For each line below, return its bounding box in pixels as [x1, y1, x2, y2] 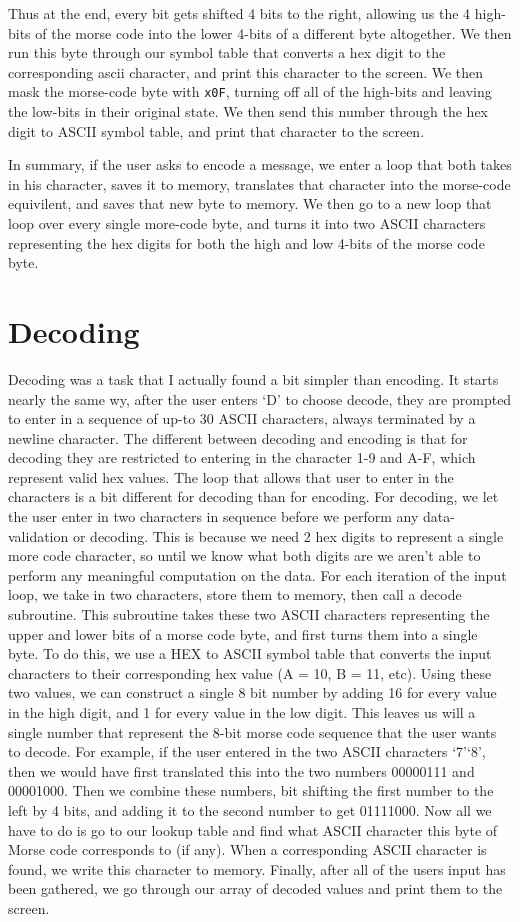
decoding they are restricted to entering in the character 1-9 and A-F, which [8, 447, 476, 468]
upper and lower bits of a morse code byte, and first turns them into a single [8, 623, 478, 644]
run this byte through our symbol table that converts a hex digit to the [8, 42, 446, 63]
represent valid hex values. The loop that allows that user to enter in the [8, 466, 454, 487]
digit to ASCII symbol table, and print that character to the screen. [8, 120, 425, 141]
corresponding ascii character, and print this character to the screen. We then [8, 61, 484, 82]
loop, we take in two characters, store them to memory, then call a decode [8, 584, 462, 605]
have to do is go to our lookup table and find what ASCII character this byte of [8, 819, 498, 840]
